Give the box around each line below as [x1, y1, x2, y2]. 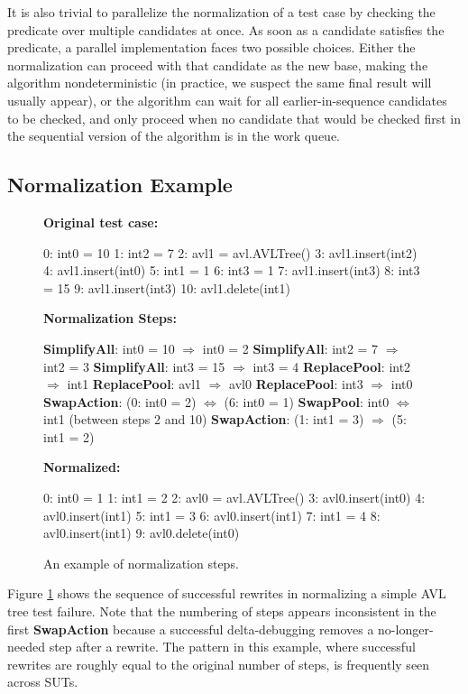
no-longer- [378, 619, 434, 638]
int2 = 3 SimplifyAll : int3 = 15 [43, 356, 225, 375]
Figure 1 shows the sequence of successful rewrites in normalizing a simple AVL [7, 584, 446, 603]
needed [7, 637, 45, 656]
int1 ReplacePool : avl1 [67, 375, 202, 393]
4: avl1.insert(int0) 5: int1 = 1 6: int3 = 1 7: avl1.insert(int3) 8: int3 [43, 261, 420, 280]
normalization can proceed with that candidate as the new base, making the [7, 55, 428, 74]
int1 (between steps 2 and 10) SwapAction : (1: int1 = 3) [43, 410, 364, 429]
